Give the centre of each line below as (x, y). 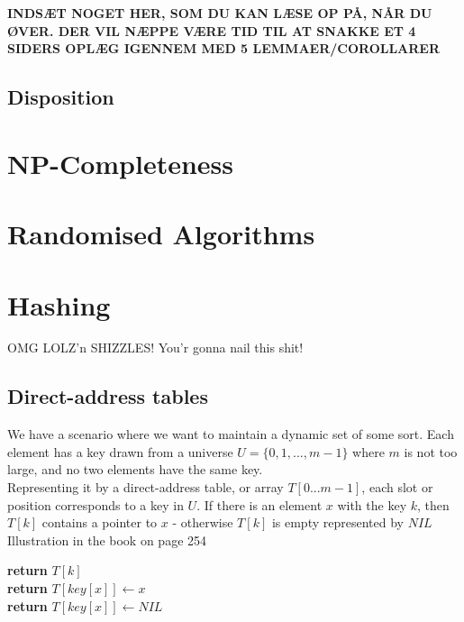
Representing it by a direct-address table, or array (146, 487)
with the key (372, 504)
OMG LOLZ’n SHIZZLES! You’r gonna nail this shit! (155, 348)
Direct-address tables (108, 396)
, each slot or (397, 487)
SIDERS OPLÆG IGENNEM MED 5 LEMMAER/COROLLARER (224, 48)
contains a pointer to (100, 522)
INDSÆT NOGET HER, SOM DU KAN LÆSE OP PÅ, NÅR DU (220, 13)
